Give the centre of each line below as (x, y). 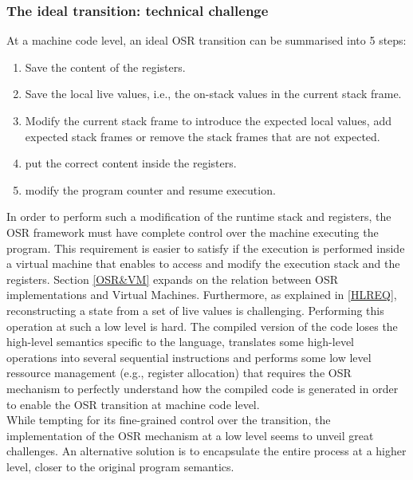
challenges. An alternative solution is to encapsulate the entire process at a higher (206, 451)
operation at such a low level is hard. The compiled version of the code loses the (202, 326)
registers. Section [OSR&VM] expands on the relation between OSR (173, 279)
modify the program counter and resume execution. (150, 189)
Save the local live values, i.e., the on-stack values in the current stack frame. (213, 94)
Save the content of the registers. (105, 67)
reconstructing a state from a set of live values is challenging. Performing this (195, 310)
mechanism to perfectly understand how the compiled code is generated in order (203, 388)
